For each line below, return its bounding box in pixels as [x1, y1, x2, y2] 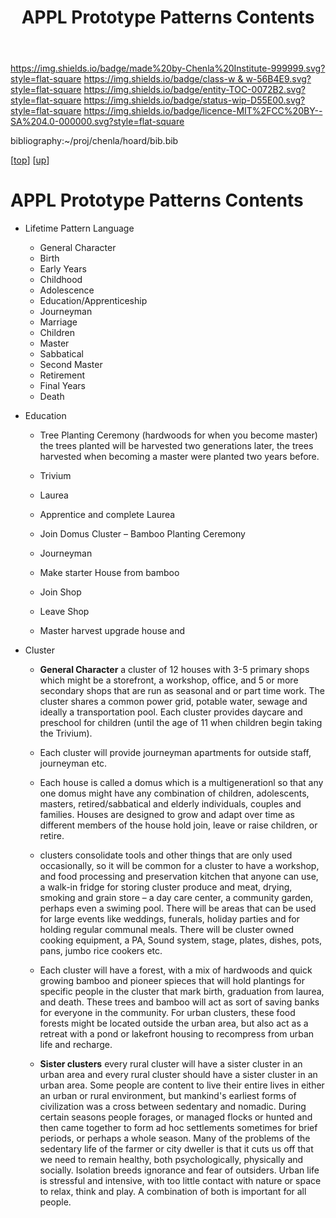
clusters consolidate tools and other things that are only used [39, 849, 293, 861]
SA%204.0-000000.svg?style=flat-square [10, 116, 185, 128]
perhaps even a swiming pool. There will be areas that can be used [39, 902, 317, 915]
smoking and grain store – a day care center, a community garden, [39, 892, 313, 904]
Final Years [39, 380, 86, 392]
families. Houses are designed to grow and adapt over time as [39, 809, 296, 821]
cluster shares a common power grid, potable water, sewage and [39, 696, 308, 708]
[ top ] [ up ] [10, 154, 50, 166]
